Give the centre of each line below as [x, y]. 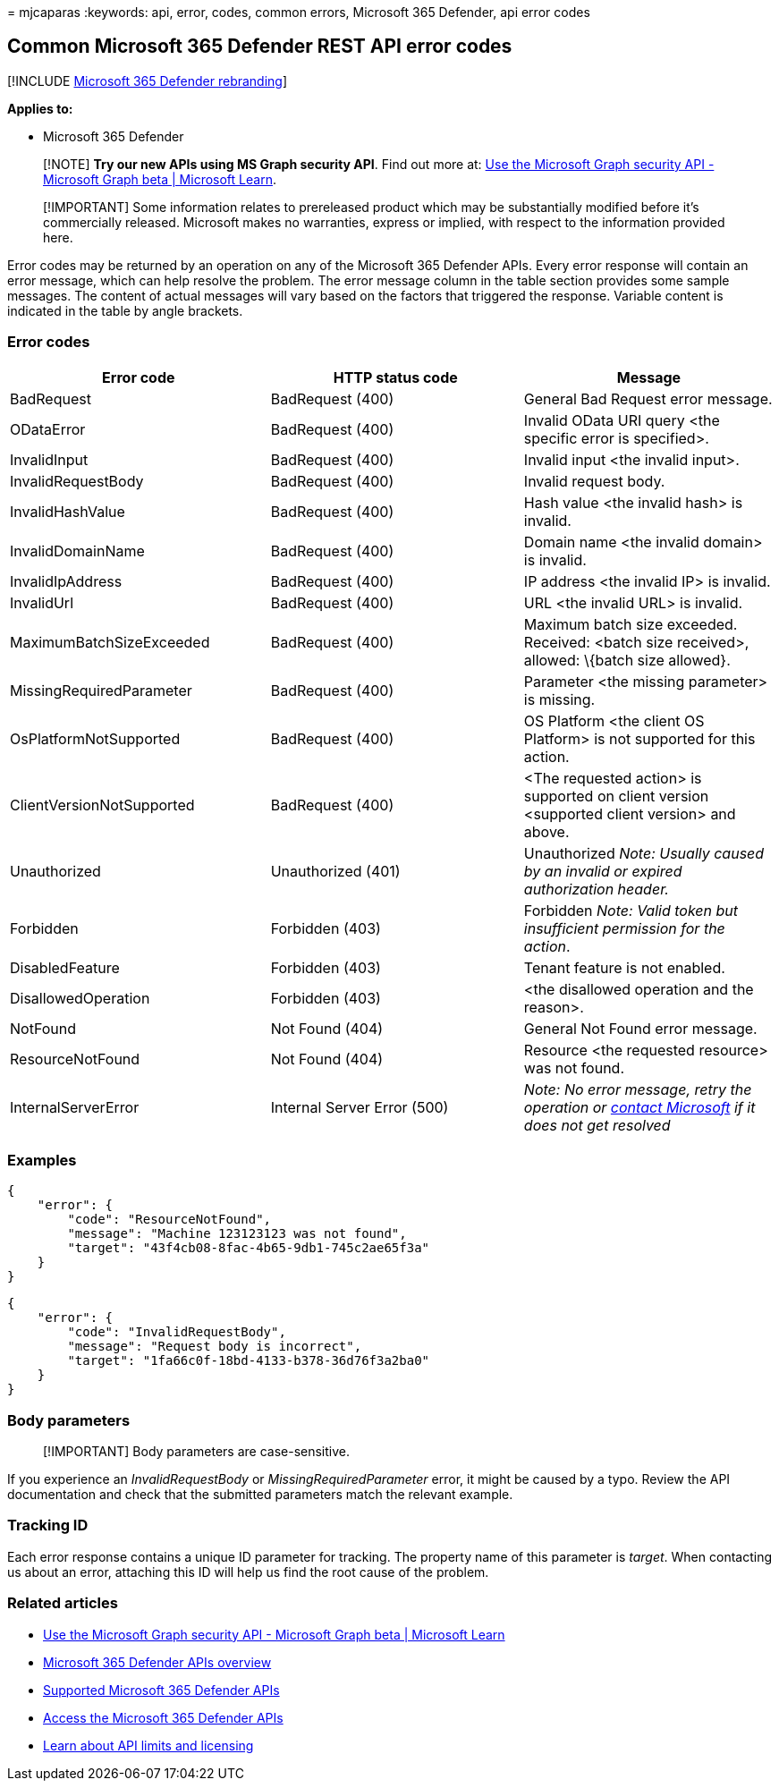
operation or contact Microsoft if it [639, 1107]
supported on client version [616, 796]
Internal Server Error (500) [360, 1107]
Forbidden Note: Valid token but [631, 910]
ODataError [48, 429]
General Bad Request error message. [648, 398]
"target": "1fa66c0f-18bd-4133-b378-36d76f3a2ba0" [249, 1361]
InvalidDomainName [77, 551]
